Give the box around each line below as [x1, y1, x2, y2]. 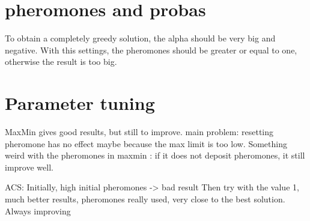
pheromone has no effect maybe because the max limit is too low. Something [5, 137, 287, 150]
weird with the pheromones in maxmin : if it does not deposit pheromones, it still [5, 149, 305, 162]
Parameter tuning [5, 91, 155, 115]
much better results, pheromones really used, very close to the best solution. [5, 193, 285, 205]
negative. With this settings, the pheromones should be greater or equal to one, [5, 43, 297, 56]
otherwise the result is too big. [5, 55, 117, 68]
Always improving [5, 204, 71, 217]
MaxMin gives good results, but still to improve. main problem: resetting [5, 126, 274, 138]
